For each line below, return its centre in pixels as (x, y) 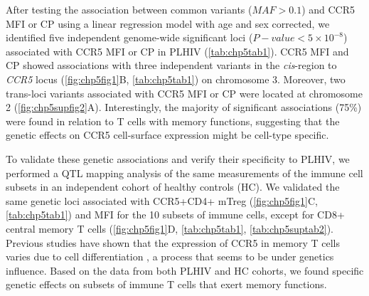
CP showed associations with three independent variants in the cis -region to (171, 65)
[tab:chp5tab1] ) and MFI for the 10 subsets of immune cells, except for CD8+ (175, 215)
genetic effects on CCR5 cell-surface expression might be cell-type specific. (167, 135)
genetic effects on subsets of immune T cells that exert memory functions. (166, 284)
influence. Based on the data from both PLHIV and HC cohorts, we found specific (185, 270)
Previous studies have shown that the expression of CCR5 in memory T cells (173, 242)
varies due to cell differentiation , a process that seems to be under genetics (170, 257)
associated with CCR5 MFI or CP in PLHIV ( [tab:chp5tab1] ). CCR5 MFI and (177, 51)
